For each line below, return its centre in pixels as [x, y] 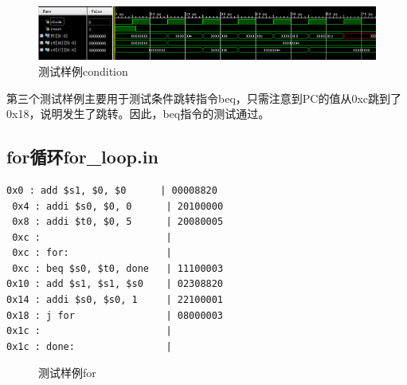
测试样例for [67, 373]
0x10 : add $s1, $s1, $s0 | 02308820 [115, 284]
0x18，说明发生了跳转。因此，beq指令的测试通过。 [138, 114]
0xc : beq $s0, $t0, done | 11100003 [118, 268]
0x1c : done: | [89, 346]
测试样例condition [83, 71]
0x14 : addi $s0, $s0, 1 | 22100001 [115, 300]
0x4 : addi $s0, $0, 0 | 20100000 [118, 206]
